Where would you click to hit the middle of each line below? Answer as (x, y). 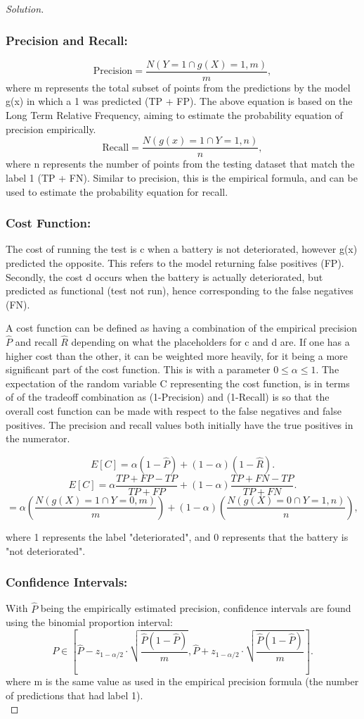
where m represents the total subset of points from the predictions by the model (178, 87)
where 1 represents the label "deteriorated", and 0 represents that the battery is (177, 536)
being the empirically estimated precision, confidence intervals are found (196, 608)
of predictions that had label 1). (74, 695)
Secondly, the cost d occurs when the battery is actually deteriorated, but (164, 276)
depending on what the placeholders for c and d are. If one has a (210, 342)
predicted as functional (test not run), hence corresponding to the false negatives (180, 290)
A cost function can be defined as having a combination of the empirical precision (182, 328)
